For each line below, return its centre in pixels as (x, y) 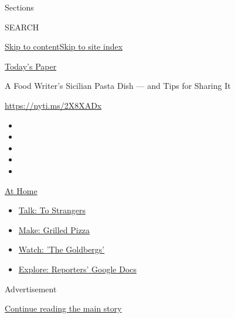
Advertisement (31, 288)
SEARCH (22, 27)
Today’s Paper (31, 66)
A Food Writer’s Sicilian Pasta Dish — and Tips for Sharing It (118, 86)
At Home (21, 190)
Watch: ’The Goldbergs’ (62, 249)
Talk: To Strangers (52, 210)
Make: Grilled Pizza (54, 229)
